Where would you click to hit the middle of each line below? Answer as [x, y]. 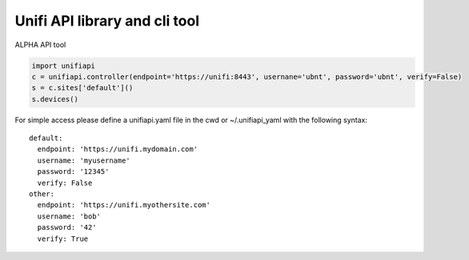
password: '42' [67, 228]
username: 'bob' [69, 216]
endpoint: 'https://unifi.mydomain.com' [118, 149]
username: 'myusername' [84, 160]
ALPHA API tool [40, 45]
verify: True [63, 238]
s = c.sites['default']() [82, 88]
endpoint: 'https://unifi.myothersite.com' [124, 205]
